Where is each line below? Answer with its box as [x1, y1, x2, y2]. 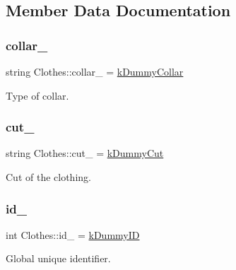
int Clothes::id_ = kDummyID [6, 227, 140, 242]
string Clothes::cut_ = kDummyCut [6, 146, 164, 160]
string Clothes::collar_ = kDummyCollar [6, 64, 184, 78]
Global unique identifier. [6, 251, 111, 266]
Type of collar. [6, 88, 69, 102]
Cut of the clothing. [6, 170, 91, 184]
